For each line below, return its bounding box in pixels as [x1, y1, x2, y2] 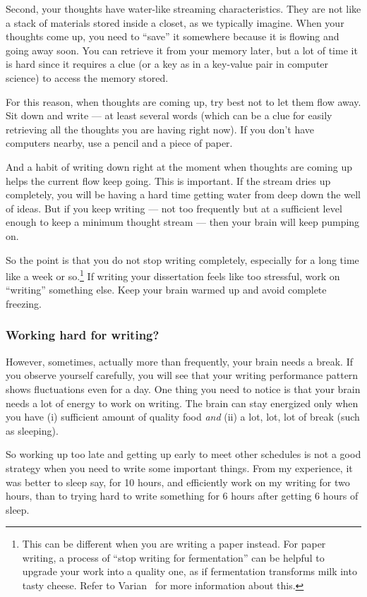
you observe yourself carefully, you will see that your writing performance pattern [6, 368, 359, 382]
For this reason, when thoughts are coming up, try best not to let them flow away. [6, 94, 361, 109]
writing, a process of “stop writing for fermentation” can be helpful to [22, 550, 325, 565]
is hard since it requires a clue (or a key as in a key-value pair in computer [6, 56, 329, 71]
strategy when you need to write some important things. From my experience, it [6, 460, 353, 475]
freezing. [6, 296, 42, 310]
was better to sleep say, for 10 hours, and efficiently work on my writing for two [6, 474, 350, 489]
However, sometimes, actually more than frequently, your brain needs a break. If [6, 354, 354, 368]
